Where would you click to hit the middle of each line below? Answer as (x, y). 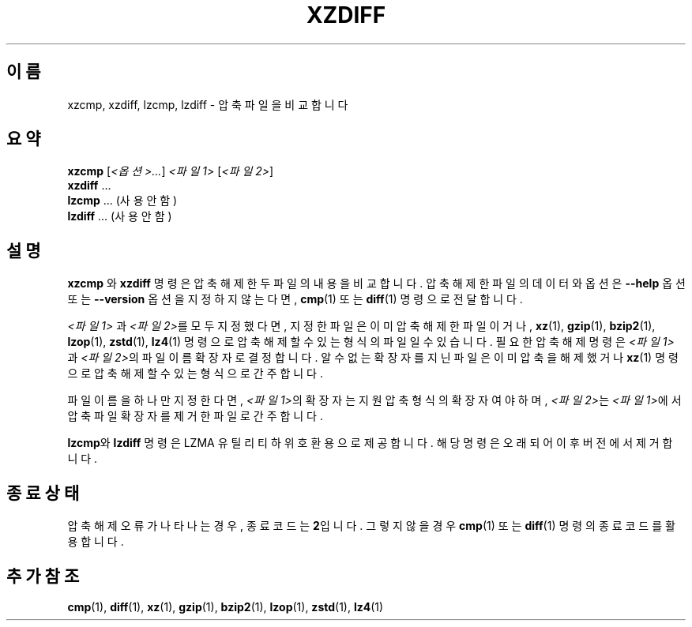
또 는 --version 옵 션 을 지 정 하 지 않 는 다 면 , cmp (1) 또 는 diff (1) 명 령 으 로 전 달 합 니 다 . (295, 299)
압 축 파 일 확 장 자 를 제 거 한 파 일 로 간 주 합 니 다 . (195, 416)
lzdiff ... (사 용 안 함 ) (120, 216)
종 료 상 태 (43, 493)
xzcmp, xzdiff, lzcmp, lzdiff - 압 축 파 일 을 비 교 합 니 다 (208, 104)
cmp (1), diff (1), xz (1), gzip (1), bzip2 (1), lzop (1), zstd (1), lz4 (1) (226, 606)
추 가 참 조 (43, 576)
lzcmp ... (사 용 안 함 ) (122, 201)
